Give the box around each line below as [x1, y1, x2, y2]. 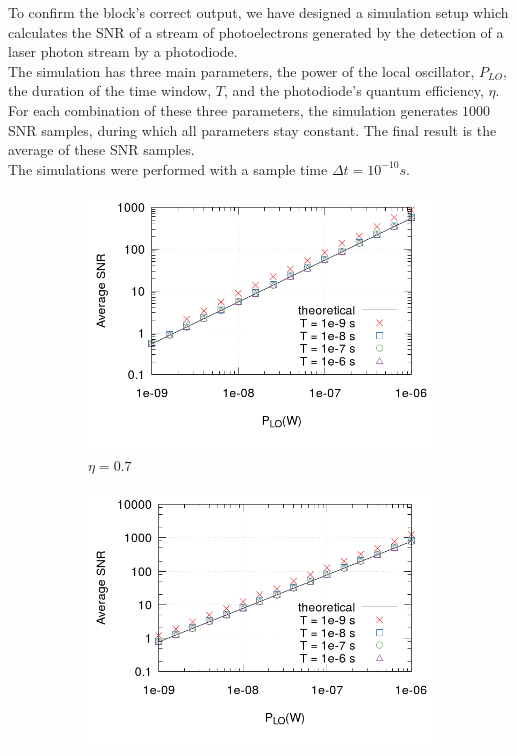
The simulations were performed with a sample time [8, 158, 328, 179]
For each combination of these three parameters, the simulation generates [8, 99, 458, 120]
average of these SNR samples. [8, 139, 195, 160]
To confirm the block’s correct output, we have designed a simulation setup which [8, 2, 509, 22]
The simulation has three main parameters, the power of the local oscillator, [8, 60, 475, 81]
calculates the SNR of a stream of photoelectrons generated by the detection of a [8, 21, 504, 42]
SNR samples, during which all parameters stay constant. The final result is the [8, 119, 497, 140]
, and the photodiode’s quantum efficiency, [223, 80, 484, 101]
